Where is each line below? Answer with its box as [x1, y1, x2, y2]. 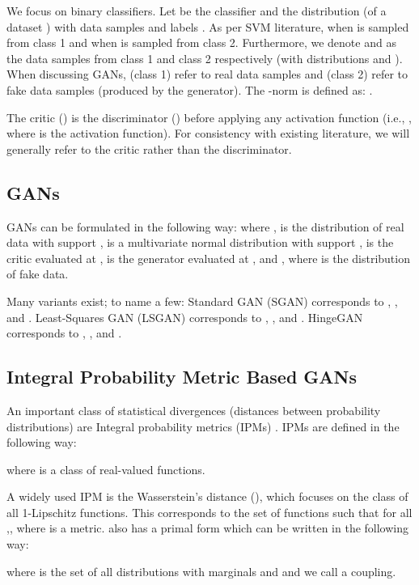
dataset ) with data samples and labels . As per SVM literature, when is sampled [6, 18, 409, 35]
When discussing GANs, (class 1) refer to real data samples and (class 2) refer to [6, 66, 408, 83]
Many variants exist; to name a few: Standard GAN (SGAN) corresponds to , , [6, 292, 398, 309]
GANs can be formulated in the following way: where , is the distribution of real [6, 218, 404, 235]
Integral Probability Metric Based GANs [6, 364, 358, 389]
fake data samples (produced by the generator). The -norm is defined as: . [6, 81, 373, 98]
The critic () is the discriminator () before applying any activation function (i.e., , [6, 108, 412, 125]
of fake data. [6, 265, 69, 282]
